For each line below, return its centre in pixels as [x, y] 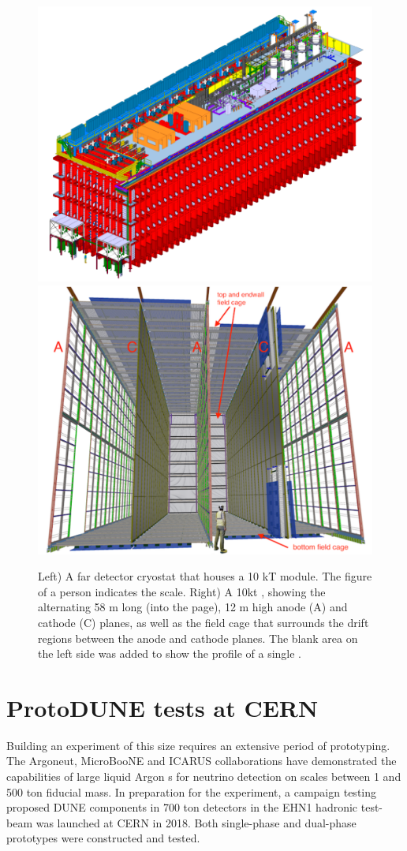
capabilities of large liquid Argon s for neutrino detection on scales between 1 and [204, 776]
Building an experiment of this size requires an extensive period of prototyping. [198, 745]
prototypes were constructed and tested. [103, 838]
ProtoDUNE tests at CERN [162, 707]
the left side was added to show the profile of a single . [170, 653]
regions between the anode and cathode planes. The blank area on [198, 638]
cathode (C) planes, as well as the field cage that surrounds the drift [203, 622]
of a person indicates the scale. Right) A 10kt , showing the [182, 591]
